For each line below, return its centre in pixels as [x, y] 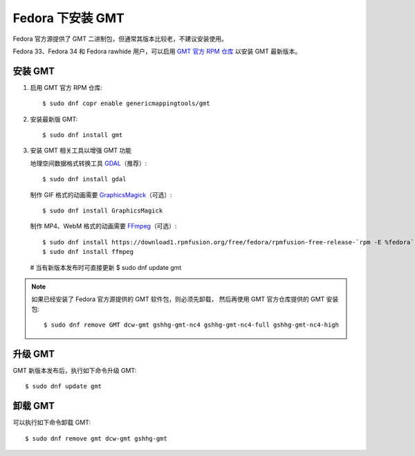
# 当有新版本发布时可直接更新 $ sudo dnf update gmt [106, 267]
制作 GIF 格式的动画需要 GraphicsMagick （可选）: [101, 194]
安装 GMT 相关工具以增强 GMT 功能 [81, 151]
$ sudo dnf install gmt [83, 135]
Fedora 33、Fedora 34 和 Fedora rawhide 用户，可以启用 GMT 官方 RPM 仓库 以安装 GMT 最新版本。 [157, 51]
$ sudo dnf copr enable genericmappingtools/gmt [126, 103]
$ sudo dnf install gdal [84, 179]
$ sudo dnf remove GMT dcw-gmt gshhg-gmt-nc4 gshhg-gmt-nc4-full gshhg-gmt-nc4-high [191, 325]
